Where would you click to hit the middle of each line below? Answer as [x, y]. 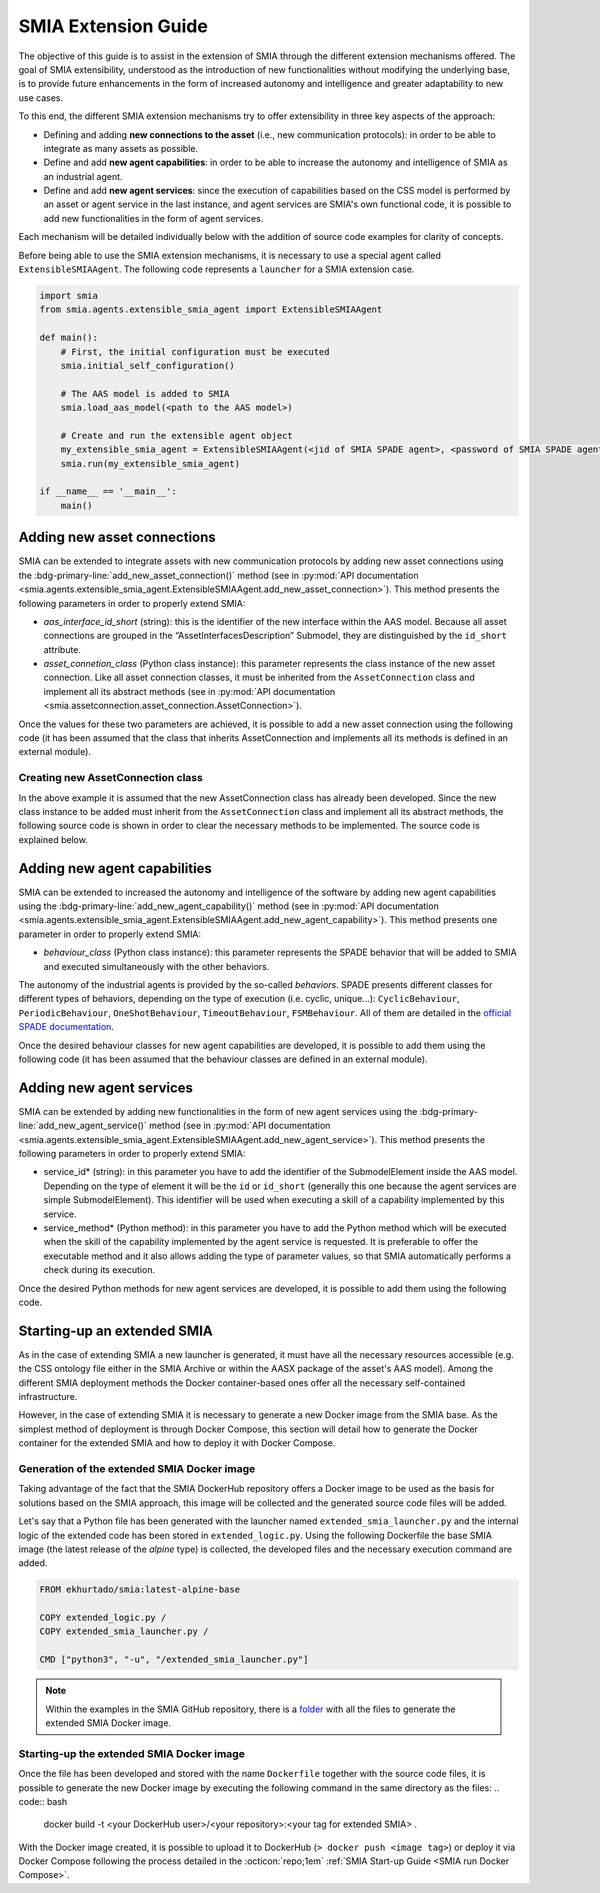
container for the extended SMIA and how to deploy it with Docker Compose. [177, 1443]
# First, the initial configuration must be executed [195, 351]
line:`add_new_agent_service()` [82, 1126]
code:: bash [43, 1801]
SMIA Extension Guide [113, 26]
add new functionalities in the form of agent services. [153, 218]
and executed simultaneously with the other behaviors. [156, 966]
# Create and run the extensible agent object [177, 435]
